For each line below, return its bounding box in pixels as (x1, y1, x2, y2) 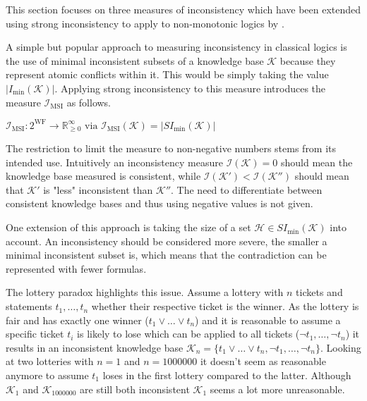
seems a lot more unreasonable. (210, 381, 345, 396)
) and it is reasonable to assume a (195, 312, 341, 327)
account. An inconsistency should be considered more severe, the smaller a (6, 233, 327, 248)
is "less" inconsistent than (43, 182, 153, 197)
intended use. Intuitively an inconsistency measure (6, 154, 223, 169)
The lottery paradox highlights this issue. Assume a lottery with (6, 285, 284, 300)
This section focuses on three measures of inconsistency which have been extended (6, 2, 361, 16)
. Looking (320, 340, 361, 354)
